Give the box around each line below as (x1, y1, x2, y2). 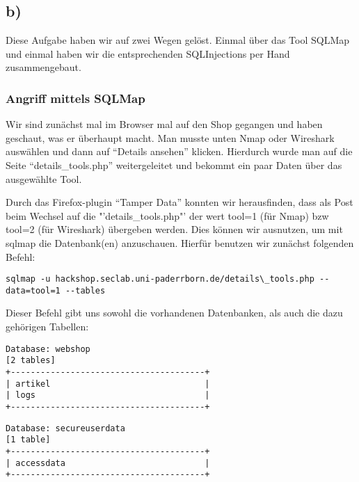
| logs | (6, 390, 210, 401)
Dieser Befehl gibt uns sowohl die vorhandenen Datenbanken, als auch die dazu (6, 305, 343, 320)
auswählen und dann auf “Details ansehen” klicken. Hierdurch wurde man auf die (6, 144, 353, 159)
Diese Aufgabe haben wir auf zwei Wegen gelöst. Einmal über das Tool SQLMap (6, 33, 350, 47)
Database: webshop (6, 344, 90, 354)
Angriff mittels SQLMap (6, 89, 145, 106)
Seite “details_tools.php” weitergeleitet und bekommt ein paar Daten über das (6, 157, 342, 172)
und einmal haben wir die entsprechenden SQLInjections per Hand (6, 46, 290, 61)
